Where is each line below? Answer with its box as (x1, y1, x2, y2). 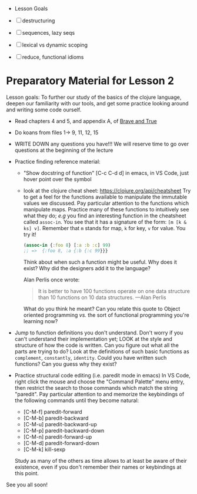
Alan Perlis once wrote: (23, 276, 80, 283)
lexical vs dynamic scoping (22, 41, 88, 48)
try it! (23, 231, 36, 238)
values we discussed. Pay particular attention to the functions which (23, 200, 189, 207)
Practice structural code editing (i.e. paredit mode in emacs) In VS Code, (14, 372, 191, 379)
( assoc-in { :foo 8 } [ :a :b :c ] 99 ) (23, 242, 111, 248)
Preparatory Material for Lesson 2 (6, 74, 175, 88)
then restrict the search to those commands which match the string (14, 384, 178, 391)
